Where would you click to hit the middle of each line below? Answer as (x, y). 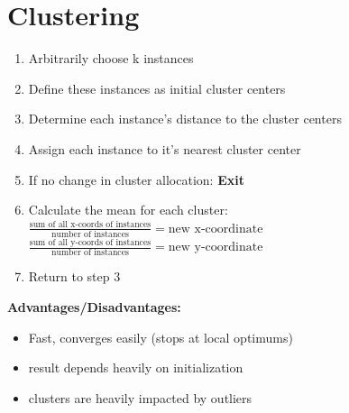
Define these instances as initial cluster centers (157, 88)
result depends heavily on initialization (136, 367)
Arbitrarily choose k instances (111, 58)
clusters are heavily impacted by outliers (140, 397)
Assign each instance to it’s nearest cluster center (165, 148)
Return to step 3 (74, 276)
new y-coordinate (216, 247)
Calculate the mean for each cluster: (128, 210)
